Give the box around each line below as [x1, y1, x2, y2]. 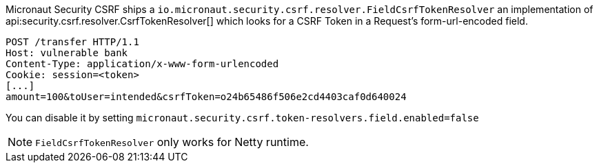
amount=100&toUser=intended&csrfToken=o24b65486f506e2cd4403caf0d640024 [6, 91, 407, 102]
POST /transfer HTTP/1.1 [6, 36, 139, 47]
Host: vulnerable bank [6, 47, 128, 58]
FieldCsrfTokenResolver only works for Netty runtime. [35, 135, 309, 149]
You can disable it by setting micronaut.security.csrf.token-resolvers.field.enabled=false [6, 112, 479, 123]
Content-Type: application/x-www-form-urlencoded [6, 58, 279, 69]
